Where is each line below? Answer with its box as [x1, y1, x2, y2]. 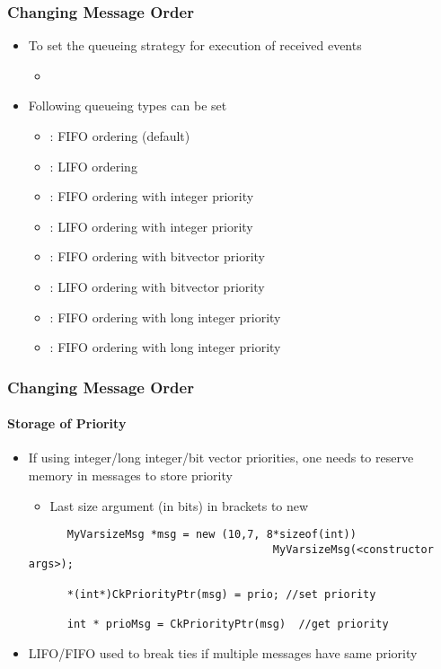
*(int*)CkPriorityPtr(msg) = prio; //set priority [66, 587, 376, 601]
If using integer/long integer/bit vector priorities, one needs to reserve [28, 448, 414, 467]
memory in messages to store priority [28, 465, 233, 484]
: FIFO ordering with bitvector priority [49, 247, 265, 266]
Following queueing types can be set [28, 96, 227, 115]
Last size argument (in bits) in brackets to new [49, 496, 309, 515]
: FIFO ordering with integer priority [49, 187, 254, 206]
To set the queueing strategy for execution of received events [28, 36, 362, 55]
